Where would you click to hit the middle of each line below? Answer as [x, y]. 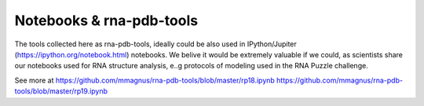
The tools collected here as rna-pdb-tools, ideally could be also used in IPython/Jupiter [156, 44]
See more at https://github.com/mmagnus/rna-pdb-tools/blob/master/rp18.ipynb [144, 80]
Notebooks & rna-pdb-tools [106, 20]
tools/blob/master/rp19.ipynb [61, 91]
